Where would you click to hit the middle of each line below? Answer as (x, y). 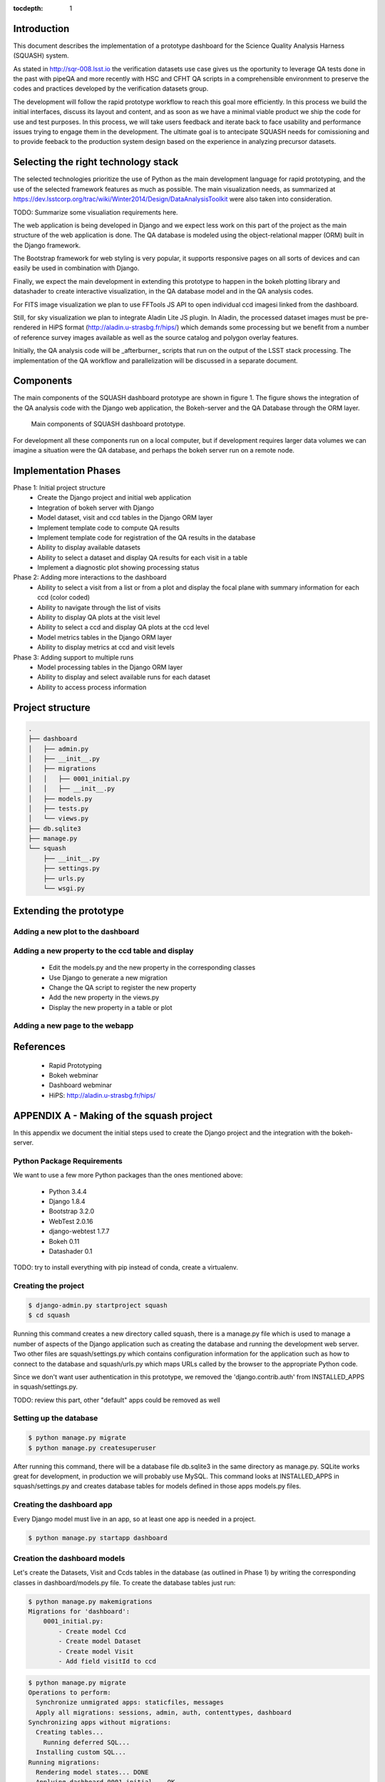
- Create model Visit (96, 1651)
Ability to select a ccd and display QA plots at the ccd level (123, 627)
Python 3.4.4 (68, 1191)
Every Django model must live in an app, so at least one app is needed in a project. (134, 1519)
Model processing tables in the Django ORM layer (110, 667)
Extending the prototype (68, 911)
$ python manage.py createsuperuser (92, 1448)
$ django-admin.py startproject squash (98, 1305)
